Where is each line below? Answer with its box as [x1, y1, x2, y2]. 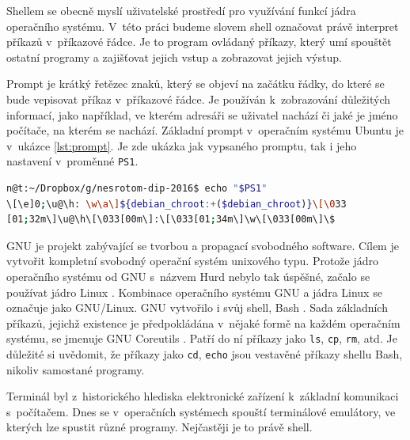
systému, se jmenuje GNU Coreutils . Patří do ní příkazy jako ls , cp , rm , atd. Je [6, 330, 397, 347]
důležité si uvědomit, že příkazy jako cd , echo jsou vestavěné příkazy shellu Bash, [6, 346, 403, 362]
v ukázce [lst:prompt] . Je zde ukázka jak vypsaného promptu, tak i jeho [6, 137, 357, 154]
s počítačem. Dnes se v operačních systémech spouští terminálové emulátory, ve [6, 403, 396, 419]
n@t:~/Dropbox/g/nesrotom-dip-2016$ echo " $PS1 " [6, 183, 268, 194]
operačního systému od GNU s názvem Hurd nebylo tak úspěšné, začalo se [6, 267, 370, 284]
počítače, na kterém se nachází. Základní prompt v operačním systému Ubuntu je [6, 122, 404, 138]
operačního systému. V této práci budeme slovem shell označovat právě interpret [6, 17, 399, 34]
